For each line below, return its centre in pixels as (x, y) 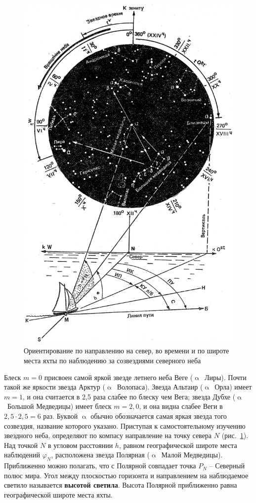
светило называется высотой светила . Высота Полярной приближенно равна (121, 485)
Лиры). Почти (225, 377)
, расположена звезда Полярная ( (100, 455)
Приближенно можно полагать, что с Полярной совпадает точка (100, 466)
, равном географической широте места (178, 445)
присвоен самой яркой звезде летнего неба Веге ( (119, 377)
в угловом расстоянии (80, 445)
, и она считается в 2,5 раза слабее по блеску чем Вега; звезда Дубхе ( (129, 396)
